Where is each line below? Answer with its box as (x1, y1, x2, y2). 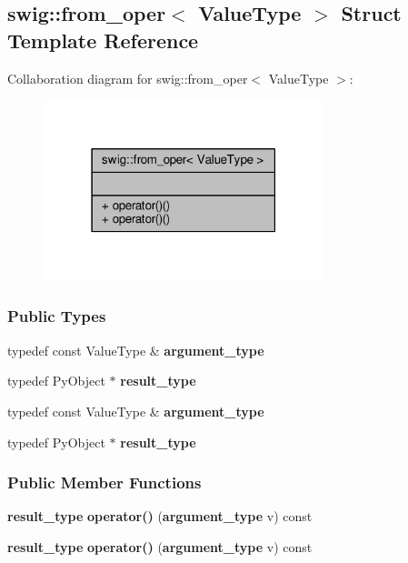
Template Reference (7, 25, 199, 54)
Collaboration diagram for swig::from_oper (7, 68, 248, 87)
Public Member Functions (7, 471, 202, 494)
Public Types (7, 305, 106, 327)
